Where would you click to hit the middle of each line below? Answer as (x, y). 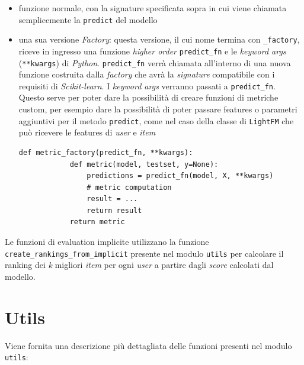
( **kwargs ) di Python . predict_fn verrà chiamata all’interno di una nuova (155, 62)
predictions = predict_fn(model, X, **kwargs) (180, 176)
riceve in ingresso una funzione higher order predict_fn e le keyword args (152, 51)
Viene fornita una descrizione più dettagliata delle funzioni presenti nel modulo (148, 345)
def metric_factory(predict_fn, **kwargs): (106, 152)
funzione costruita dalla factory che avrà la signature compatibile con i (147, 74)
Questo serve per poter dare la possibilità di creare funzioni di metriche (148, 97)
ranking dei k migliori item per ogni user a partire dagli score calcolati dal (139, 265)
